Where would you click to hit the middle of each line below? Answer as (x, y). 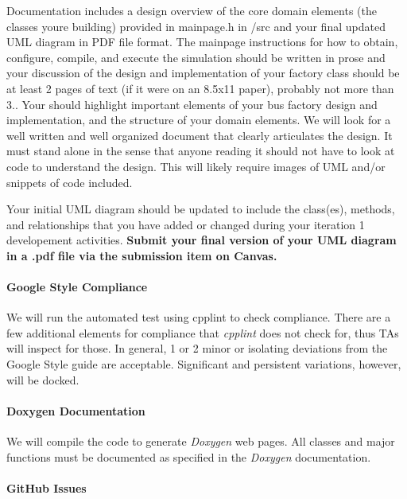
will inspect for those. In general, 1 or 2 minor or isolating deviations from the (197, 348)
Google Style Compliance (77, 287)
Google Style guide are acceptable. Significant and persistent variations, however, (204, 364)
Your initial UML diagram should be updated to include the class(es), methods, (201, 209)
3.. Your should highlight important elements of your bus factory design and (192, 104)
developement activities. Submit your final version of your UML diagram (202, 240)
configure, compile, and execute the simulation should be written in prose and (196, 57)
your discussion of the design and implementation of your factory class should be (203, 73)
